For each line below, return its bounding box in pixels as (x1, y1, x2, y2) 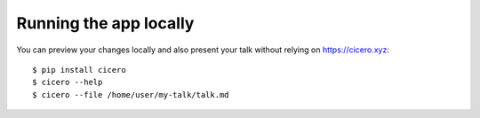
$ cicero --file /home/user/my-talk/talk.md (32, 90, 230, 99)
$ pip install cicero (32, 65, 126, 75)
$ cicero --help (32, 77, 103, 88)
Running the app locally (16, 13, 195, 33)
